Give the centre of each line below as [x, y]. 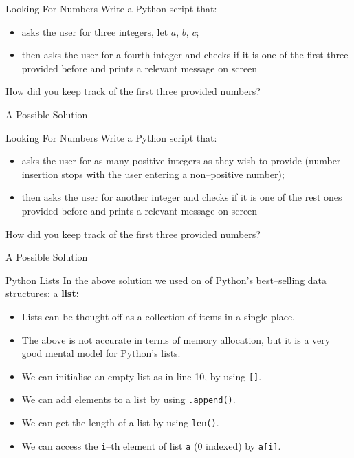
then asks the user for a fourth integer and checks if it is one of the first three [185, 55]
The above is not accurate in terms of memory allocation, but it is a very [176, 339]
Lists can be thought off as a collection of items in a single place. [158, 316]
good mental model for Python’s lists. [101, 353]
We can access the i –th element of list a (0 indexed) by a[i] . [151, 445]
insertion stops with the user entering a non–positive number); [153, 174]
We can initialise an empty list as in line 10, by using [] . [142, 376]
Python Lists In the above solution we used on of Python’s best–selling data [166, 280]
